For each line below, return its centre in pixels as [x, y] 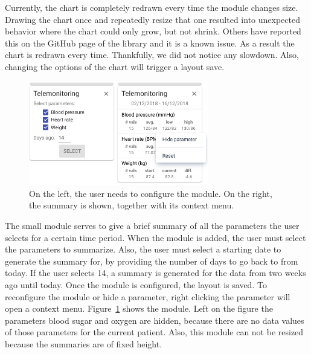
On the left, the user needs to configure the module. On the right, [151, 193]
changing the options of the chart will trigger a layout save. [115, 66]
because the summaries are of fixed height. [84, 343]
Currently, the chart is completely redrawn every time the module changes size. [152, 7]
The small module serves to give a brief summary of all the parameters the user [152, 225]
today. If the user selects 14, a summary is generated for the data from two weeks [155, 273]
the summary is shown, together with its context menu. [132, 205]
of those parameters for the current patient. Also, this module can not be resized [154, 332]
